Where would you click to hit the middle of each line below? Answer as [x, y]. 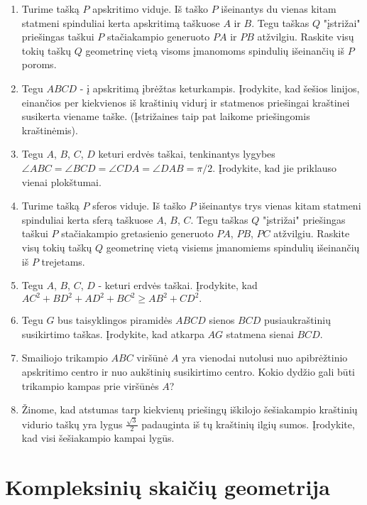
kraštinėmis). [50, 130]
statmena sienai [260, 333]
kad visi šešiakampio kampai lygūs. [98, 438]
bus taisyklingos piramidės [115, 320]
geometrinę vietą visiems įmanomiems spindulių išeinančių [233, 247]
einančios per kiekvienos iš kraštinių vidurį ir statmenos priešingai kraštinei [186, 102]
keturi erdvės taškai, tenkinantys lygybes [187, 154]
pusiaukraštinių [297, 320]
